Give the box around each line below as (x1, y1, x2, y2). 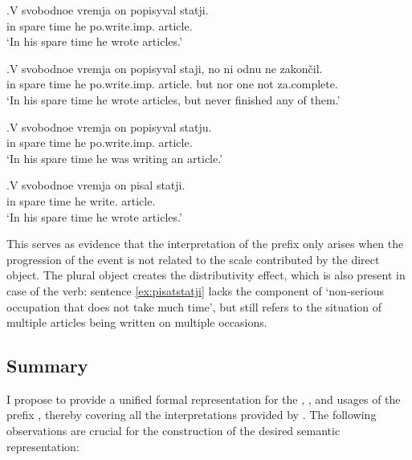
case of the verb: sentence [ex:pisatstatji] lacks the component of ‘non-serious (6, 282, 384, 299)
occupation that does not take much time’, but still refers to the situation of (6, 298, 382, 315)
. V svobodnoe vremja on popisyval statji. (6, 2, 209, 18)
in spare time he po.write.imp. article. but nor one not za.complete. (6, 75, 338, 92)
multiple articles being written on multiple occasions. (6, 314, 267, 331)
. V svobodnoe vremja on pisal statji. (6, 177, 186, 193)
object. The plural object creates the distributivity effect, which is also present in (6, 267, 406, 283)
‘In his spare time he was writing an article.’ (6, 149, 223, 166)
